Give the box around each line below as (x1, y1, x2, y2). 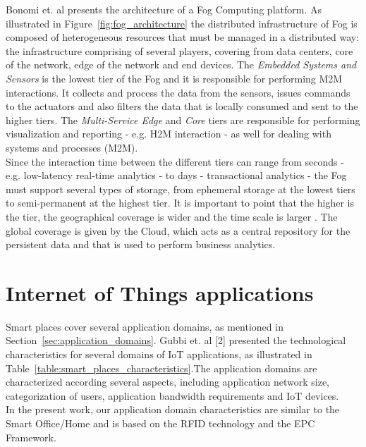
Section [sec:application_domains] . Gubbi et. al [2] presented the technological (6, 333, 346, 348)
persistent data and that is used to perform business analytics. (6, 237, 276, 252)
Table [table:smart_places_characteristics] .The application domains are (6, 360, 317, 375)
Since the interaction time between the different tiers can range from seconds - (6, 154, 344, 169)
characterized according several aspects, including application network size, (6, 374, 329, 389)
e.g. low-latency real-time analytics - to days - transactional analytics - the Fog (6, 168, 347, 183)
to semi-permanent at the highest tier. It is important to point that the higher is (6, 195, 354, 210)
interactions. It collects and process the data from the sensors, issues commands (6, 85, 350, 99)
